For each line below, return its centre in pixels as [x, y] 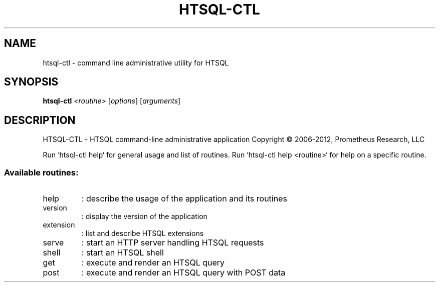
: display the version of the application [144, 216]
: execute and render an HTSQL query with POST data [183, 273]
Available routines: [41, 172]
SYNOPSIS [31, 82]
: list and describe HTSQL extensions [143, 233]
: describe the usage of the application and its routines [184, 199]
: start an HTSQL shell [123, 253]
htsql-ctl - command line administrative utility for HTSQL [136, 62]
